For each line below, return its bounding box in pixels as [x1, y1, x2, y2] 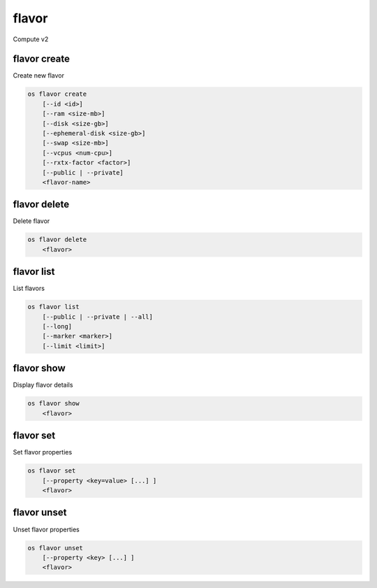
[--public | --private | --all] [42, 313, 154, 321]
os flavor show [27, 399, 80, 408]
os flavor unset [27, 544, 84, 552]
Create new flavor [13, 71, 65, 80]
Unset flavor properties [13, 525, 80, 533]
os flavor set [27, 467, 76, 475]
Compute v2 [13, 35, 49, 43]
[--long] [42, 322, 73, 331]
